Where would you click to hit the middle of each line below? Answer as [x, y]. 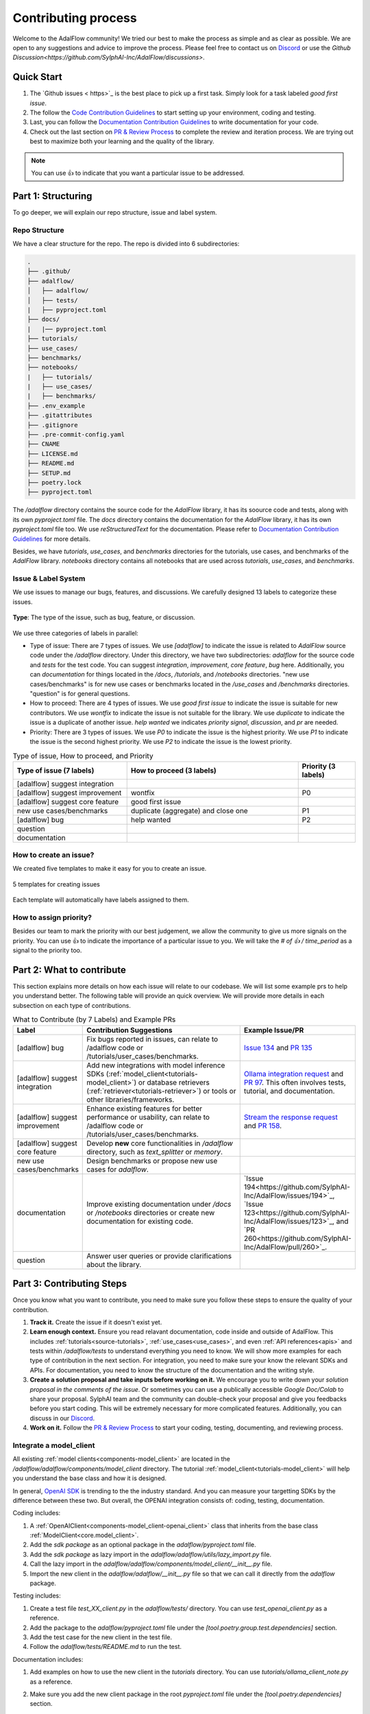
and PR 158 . [263, 1126]
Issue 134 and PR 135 [278, 1048]
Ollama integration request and [294, 1074]
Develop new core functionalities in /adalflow [160, 1143]
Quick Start [37, 77]
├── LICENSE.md [52, 454]
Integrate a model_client [54, 1445]
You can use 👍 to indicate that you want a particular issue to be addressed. [138, 173]
